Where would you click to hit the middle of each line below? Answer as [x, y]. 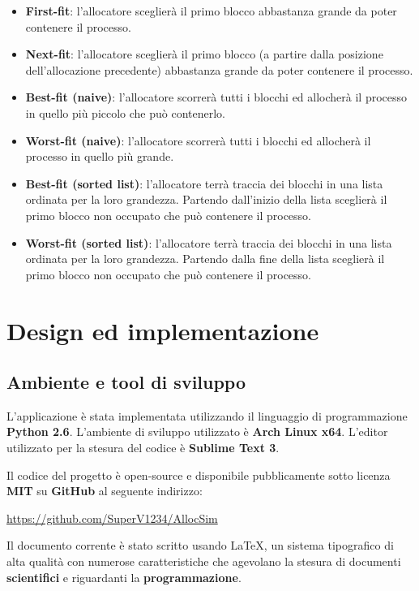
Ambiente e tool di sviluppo [126, 382]
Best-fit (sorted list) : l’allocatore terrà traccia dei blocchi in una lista [204, 183]
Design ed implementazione [163, 330]
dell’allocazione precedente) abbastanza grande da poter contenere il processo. [219, 69]
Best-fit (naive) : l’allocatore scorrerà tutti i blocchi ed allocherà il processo [216, 97]
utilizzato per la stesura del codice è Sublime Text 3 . [143, 448]
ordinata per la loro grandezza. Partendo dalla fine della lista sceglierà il [205, 259]
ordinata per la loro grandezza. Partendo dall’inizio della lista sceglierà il [206, 199]
